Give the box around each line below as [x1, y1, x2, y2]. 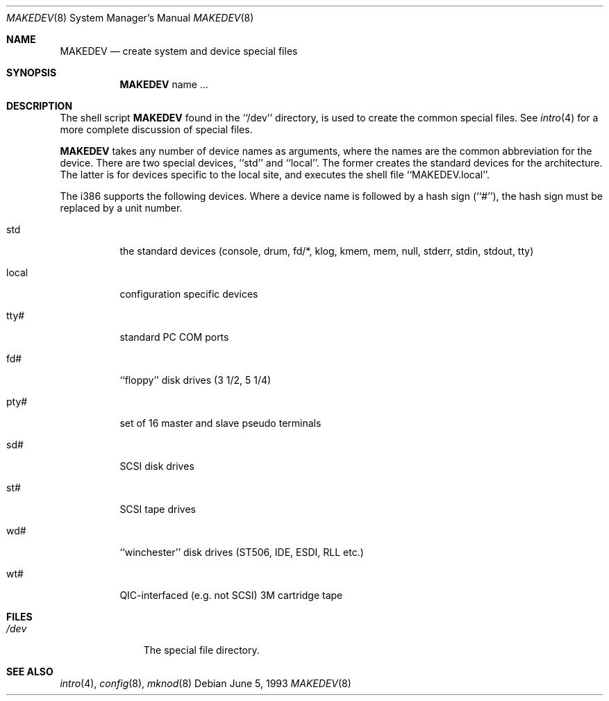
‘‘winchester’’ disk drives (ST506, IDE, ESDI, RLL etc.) [119, 546, 364, 558]
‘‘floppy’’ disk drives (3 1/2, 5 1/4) [119, 374, 272, 386]
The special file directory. [143, 644, 260, 656]
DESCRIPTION [6, 100, 73, 112]
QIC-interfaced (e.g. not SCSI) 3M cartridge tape [119, 589, 343, 601]
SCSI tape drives [119, 503, 196, 515]
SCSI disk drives [119, 460, 194, 472]
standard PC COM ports [119, 331, 229, 343]
